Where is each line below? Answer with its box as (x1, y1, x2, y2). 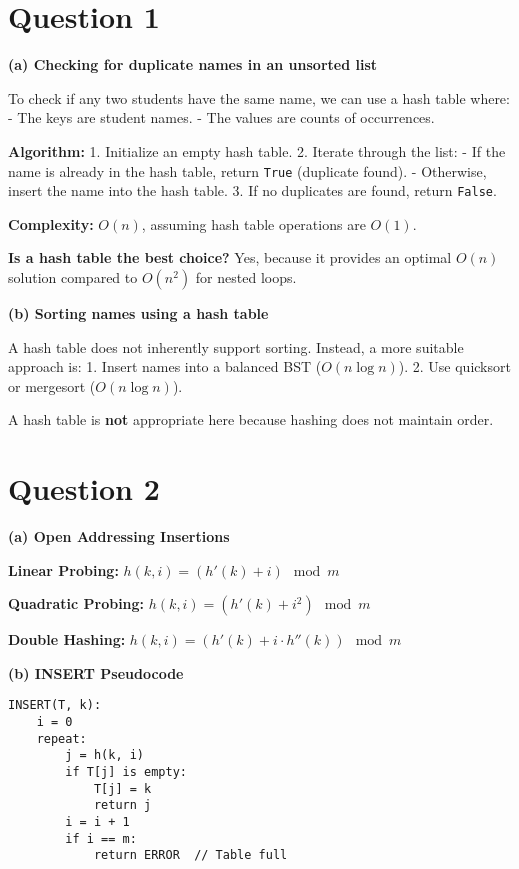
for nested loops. (195, 267, 297, 287)
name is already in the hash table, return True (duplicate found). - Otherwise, (8, 160, 487, 181)
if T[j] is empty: (65, 765, 187, 780)
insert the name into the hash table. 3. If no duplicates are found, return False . (8, 180, 497, 201)
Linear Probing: (8, 559, 119, 580)
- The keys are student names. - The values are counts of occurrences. (8, 107, 435, 128)
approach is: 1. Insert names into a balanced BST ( (8, 356, 322, 377)
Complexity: (8, 213, 94, 234)
